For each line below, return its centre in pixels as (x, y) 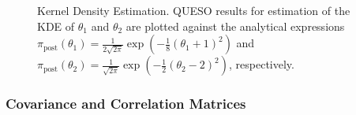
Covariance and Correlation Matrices (126, 104)
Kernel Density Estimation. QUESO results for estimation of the (194, 10)
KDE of (56, 26)
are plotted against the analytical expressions (235, 26)
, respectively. (262, 64)
